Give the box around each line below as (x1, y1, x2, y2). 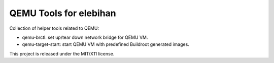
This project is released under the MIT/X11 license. (9, 50, 115, 56)
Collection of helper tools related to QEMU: (9, 25, 99, 31)
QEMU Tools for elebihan (9, 8, 116, 19)
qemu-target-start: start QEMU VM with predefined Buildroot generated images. (22, 41, 190, 47)
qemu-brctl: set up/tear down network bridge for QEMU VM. (22, 34, 148, 40)
